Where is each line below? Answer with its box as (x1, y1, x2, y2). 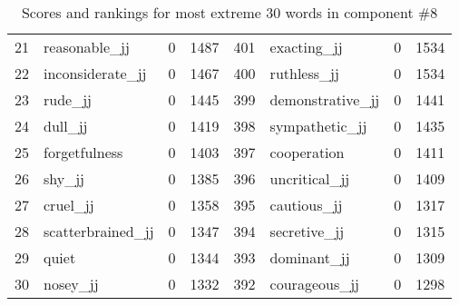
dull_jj (44, 115, 88, 136)
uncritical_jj (269, 168, 350, 189)
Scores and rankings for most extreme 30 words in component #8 (21, 2, 438, 23)
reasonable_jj (44, 36, 130, 57)
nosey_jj (44, 273, 99, 294)
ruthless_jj (269, 63, 339, 84)
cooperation (269, 142, 345, 163)
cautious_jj (269, 194, 343, 215)
